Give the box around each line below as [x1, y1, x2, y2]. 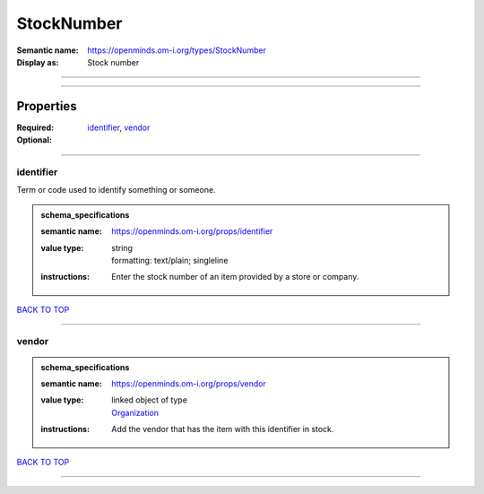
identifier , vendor [87, 122, 151, 133]
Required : [16, 122, 54, 133]
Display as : [16, 56, 59, 67]
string [111, 242, 134, 253]
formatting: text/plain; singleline [111, 255, 229, 265]
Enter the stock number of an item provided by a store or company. [111, 272, 359, 282]
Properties [16, 99, 77, 114]
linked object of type [111, 394, 188, 405]
